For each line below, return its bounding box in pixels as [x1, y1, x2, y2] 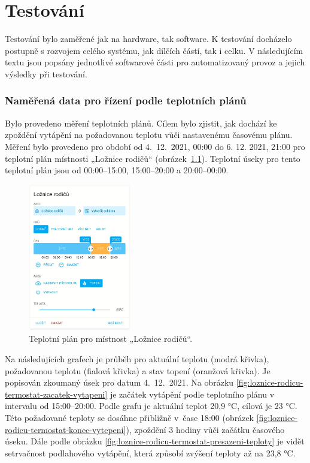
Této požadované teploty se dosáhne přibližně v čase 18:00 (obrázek [5, 411, 254, 423]
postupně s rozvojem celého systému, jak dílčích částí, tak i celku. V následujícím [5, 44, 303, 56]
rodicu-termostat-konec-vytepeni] [5, 423, 126, 435]
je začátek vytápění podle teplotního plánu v [110, 387, 275, 400]
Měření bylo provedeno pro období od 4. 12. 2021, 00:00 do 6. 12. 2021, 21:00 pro [5, 140, 305, 152]
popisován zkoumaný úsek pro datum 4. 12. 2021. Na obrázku [5, 376, 234, 389]
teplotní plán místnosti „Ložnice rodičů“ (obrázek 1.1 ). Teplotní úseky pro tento [5, 152, 300, 164]
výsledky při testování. [5, 67, 87, 80]
